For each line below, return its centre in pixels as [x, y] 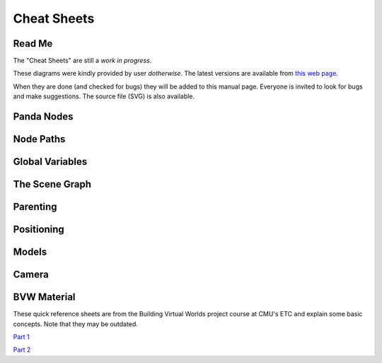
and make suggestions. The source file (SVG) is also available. [104, 96]
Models [30, 252]
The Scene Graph [52, 184]
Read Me [33, 44]
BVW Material [44, 297]
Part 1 [21, 337]
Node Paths [39, 139]
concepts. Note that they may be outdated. [75, 324]
